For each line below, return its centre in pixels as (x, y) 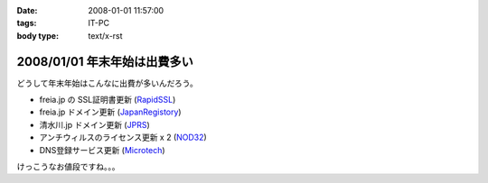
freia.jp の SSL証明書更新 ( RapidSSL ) (108, 100)
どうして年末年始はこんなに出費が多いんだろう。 (107, 83)
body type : (38, 35)
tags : (27, 23)
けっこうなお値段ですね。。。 (68, 167)
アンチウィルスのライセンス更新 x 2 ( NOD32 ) (123, 137)
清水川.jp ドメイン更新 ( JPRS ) (95, 124)
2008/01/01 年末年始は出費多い (105, 62)
